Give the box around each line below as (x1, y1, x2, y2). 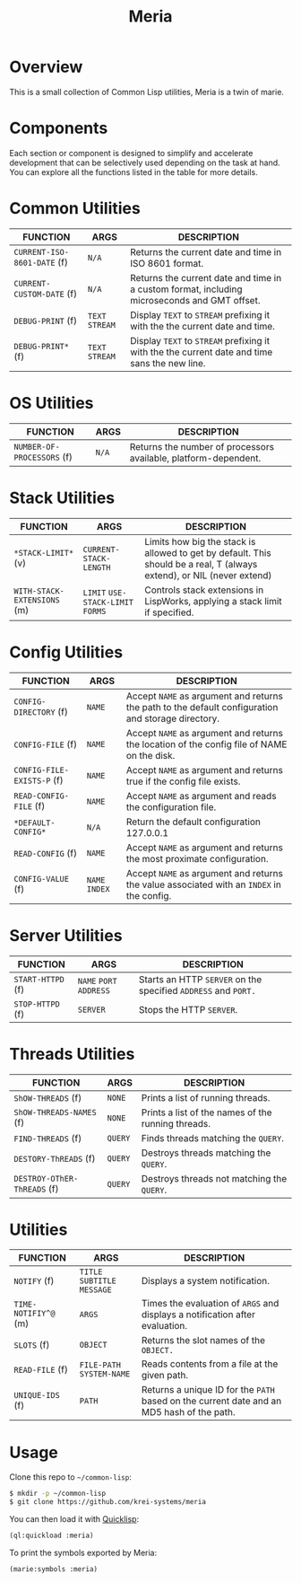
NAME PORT (77, 976, 118, 986)
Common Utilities (9, 198, 141, 219)
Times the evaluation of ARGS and (141, 1297, 279, 1310)
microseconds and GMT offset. (129, 294, 261, 306)
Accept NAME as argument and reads (125, 789, 277, 802)
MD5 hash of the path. (141, 1406, 236, 1419)
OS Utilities (9, 393, 94, 413)
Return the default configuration (125, 815, 262, 828)
